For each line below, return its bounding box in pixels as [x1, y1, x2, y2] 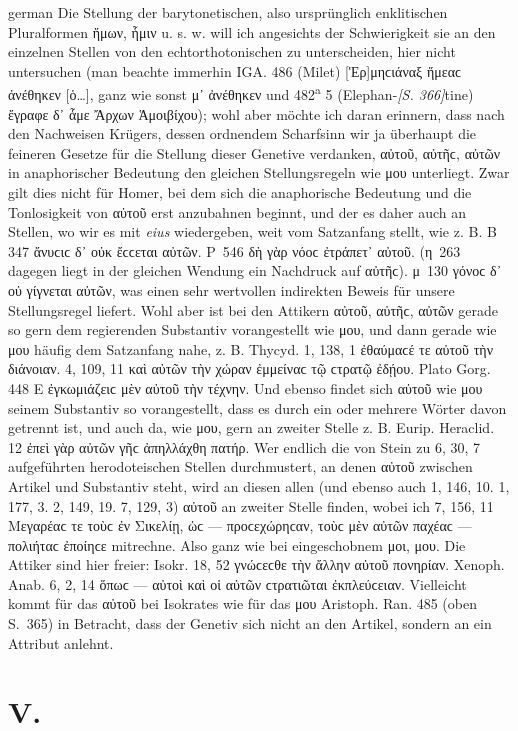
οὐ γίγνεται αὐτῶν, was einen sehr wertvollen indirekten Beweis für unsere [8, 279, 455, 300]
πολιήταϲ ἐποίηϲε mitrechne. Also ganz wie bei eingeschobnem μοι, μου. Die [8, 534, 466, 555]
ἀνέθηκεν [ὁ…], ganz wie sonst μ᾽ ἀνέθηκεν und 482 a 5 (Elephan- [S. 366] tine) [8, 81, 474, 105]
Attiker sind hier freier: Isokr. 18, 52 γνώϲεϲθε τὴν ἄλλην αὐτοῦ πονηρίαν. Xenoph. [8, 554, 505, 575]
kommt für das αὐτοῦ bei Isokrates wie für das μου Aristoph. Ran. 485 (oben [8, 593, 477, 614]
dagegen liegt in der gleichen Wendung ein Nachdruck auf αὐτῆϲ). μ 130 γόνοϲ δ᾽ [8, 260, 502, 281]
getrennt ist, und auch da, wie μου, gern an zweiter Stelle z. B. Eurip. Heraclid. [8, 417, 495, 438]
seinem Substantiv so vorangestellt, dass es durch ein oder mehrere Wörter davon [8, 397, 507, 418]
